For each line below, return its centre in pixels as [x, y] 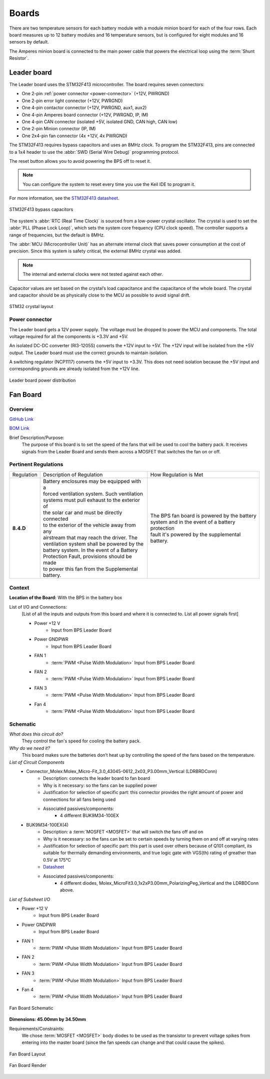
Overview [21, 409]
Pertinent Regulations [36, 464]
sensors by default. [29, 42]
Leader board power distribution [42, 380]
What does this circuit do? [36, 734]
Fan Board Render [28, 1065]
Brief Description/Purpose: [37, 437]
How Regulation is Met [177, 474]
